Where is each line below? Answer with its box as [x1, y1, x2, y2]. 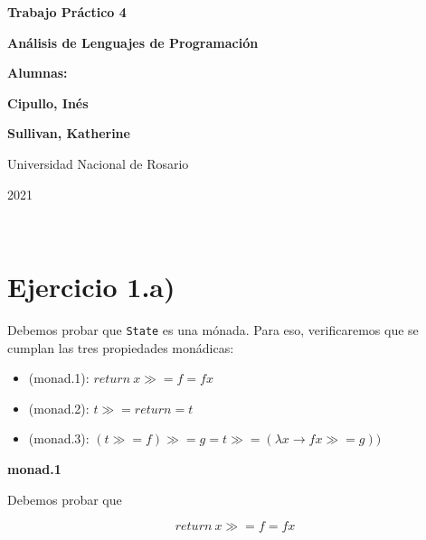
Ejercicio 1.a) [7, 267, 175, 304]
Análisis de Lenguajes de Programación [7, 33, 259, 51]
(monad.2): [28, 398, 90, 417]
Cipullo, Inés [7, 93, 89, 112]
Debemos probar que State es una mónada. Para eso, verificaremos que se [7, 320, 419, 339]
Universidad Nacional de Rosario [7, 154, 189, 172]
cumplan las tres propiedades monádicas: [7, 338, 234, 357]
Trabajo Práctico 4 [7, 3, 127, 21]
